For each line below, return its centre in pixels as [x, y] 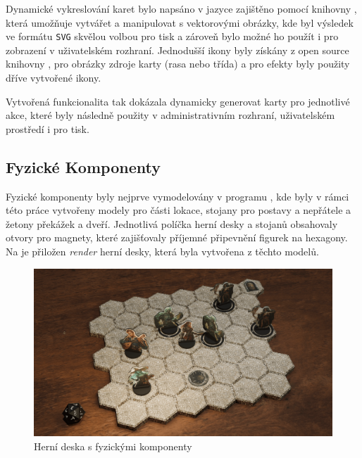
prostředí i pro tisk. [48, 128]
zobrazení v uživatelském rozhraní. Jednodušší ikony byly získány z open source [177, 50]
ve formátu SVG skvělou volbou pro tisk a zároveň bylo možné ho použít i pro [172, 36]
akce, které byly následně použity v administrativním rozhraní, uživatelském [170, 115]
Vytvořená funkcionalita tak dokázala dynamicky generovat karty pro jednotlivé [178, 101]
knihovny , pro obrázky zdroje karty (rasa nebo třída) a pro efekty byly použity [178, 64]
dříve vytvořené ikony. [54, 78]
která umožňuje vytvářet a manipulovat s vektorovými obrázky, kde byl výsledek [180, 22]
